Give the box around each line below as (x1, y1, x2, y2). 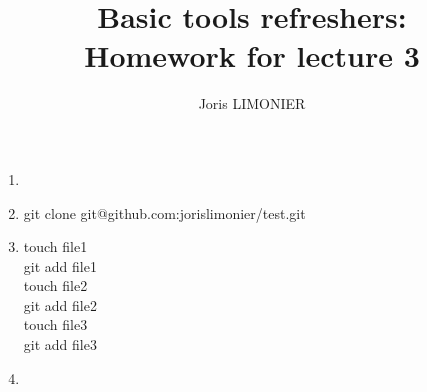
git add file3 (23, 334, 97, 355)
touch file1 (23, 236, 88, 257)
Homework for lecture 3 (84, 35, 420, 76)
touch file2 (23, 275, 88, 296)
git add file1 (23, 255, 97, 276)
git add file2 (23, 294, 97, 315)
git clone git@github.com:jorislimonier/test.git (23, 202, 306, 223)
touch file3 (23, 314, 88, 335)
